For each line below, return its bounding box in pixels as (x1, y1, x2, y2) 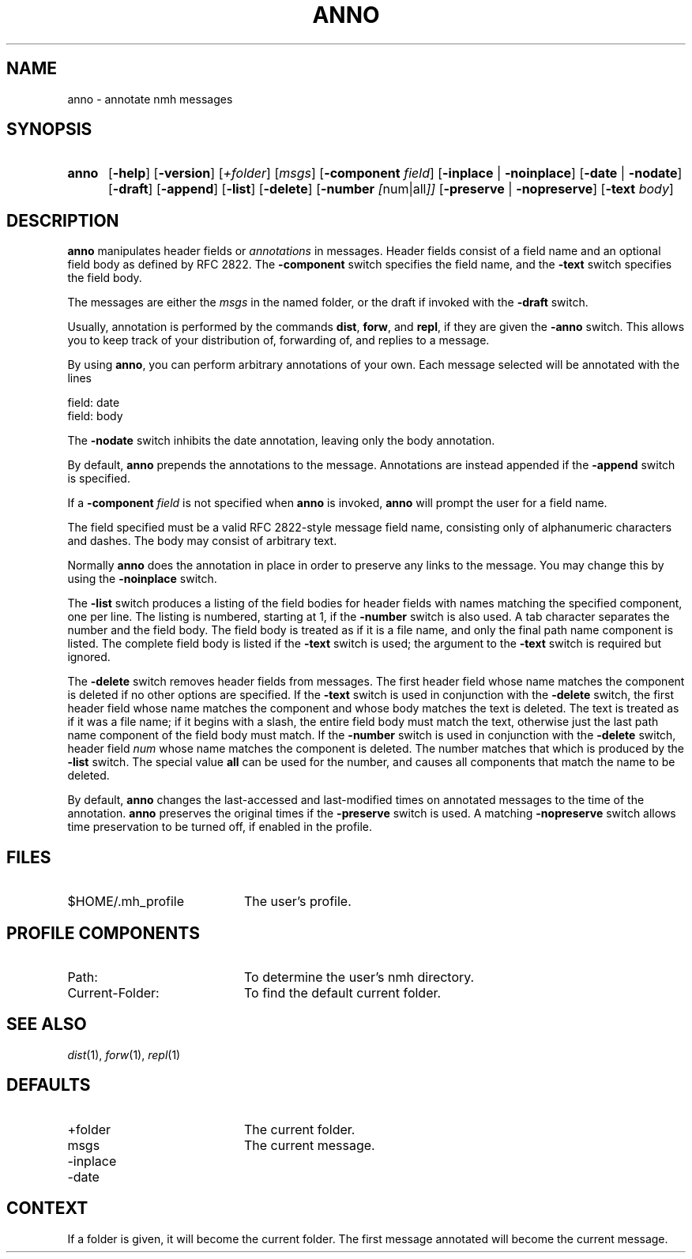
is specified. (67, 472, 130, 486)
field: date (67, 396, 120, 410)
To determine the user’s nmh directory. (243, 968, 475, 985)
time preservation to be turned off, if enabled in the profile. (67, 820, 373, 834)
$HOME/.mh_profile (67, 893, 185, 910)
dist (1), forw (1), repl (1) (67, 1047, 181, 1062)
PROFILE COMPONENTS (6, 923, 200, 943)
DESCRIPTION (6, 210, 119, 231)
